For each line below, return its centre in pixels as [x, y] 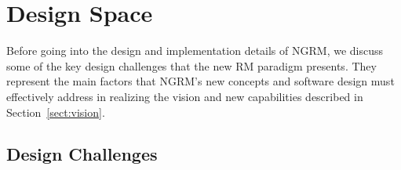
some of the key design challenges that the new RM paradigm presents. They [191, 65]
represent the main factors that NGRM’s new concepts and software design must [200, 81]
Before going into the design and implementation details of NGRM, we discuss [195, 51]
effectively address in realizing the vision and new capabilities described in [185, 96]
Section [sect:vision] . [56, 112]
